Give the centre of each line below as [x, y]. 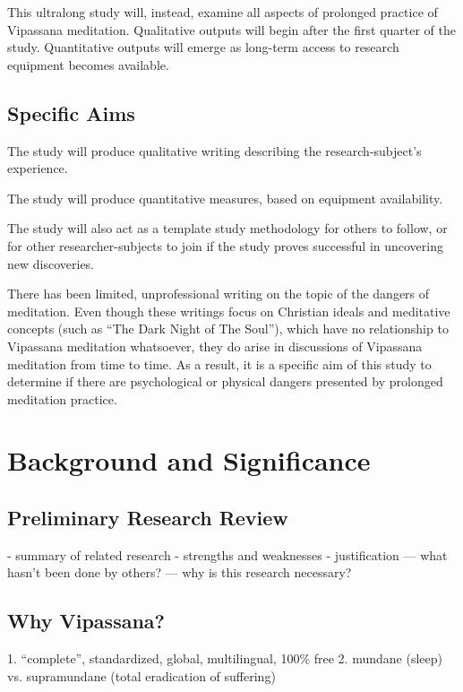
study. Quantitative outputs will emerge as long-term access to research [203, 47]
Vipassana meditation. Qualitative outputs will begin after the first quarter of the [232, 29]
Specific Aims [71, 112]
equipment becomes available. [88, 64]
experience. [38, 168]
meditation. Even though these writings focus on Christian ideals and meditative [229, 311]
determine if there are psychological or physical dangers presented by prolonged [225, 381]
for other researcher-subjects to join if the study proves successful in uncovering [225, 245]
